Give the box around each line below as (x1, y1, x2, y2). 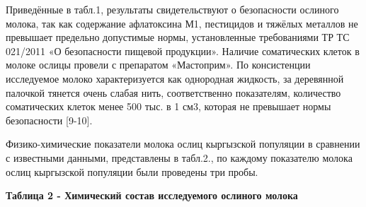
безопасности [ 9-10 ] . (6, 112, 93, 127)
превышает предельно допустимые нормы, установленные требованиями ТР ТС (6, 30, 350, 45)
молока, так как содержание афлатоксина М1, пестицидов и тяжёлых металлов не (6, 16, 358, 30)
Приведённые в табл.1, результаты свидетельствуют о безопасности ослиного (6, 2, 339, 16)
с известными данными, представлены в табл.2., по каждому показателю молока (6, 150, 353, 165)
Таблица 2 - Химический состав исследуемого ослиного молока (6, 188, 298, 203)
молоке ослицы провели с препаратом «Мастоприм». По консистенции (6, 57, 311, 72)
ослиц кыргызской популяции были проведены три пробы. (6, 164, 258, 179)
